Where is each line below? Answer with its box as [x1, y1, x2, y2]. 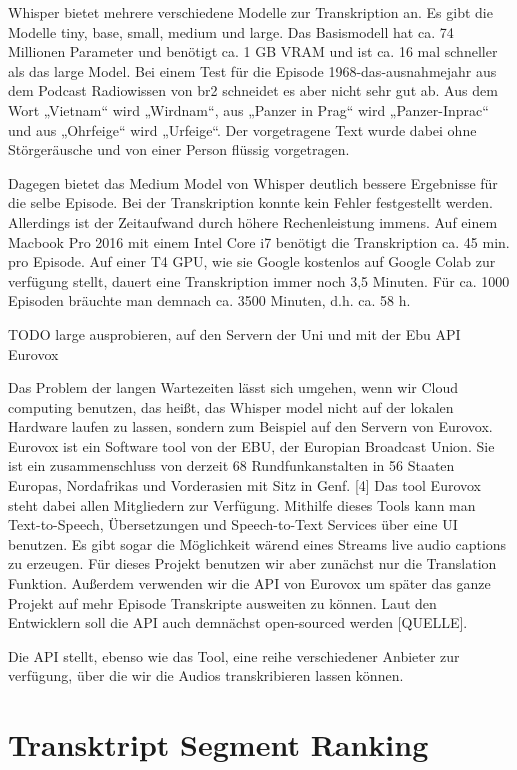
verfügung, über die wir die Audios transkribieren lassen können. [8, 665, 404, 686]
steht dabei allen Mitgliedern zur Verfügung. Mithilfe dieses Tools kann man [8, 494, 476, 515]
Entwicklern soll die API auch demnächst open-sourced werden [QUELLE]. [8, 612, 468, 633]
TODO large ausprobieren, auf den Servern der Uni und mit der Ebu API [8, 323, 461, 344]
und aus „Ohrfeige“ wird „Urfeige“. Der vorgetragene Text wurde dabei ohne [8, 119, 477, 140]
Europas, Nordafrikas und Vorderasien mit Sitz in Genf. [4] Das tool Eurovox [8, 475, 482, 496]
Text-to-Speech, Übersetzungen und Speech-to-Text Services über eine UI [8, 514, 458, 535]
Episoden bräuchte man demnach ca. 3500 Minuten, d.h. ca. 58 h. [8, 290, 411, 311]
